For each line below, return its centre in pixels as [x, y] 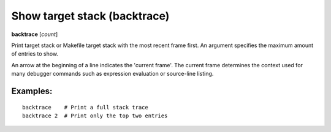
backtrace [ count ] [35, 34]
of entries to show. [35, 54]
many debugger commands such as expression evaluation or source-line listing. [112, 74]
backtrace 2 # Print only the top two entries [95, 116]
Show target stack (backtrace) [90, 16]
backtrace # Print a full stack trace [85, 107]
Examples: [32, 91]
